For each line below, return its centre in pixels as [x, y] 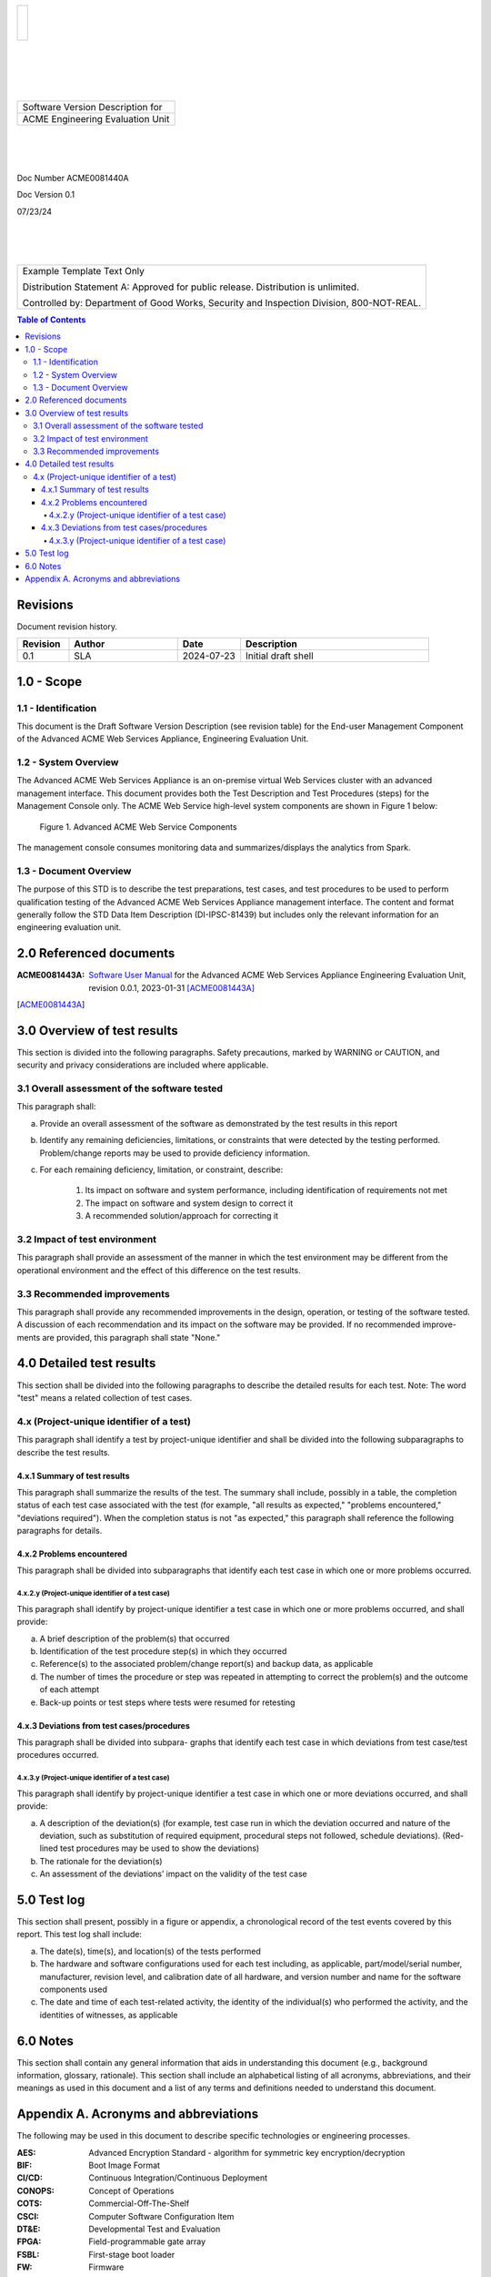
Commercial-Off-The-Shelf [139, 2203]
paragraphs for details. [60, 1531]
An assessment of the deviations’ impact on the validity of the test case [174, 1874]
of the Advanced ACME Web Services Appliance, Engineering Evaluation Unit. [163, 739]
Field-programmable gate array [147, 2241]
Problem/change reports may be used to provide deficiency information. [175, 1153]
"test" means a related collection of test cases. [105, 1397]
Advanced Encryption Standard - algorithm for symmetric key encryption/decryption [247, 2152]
